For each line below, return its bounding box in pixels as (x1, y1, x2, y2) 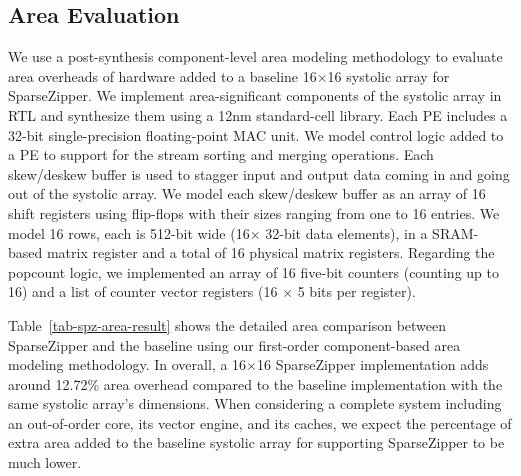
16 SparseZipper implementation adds (256, 354, 489, 375)
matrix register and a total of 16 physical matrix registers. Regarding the (46, 242, 495, 263)
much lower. (8, 452, 82, 473)
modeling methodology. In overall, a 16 (8, 354, 247, 375)
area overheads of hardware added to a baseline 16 (8, 65, 317, 86)
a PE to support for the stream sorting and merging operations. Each (8, 144, 434, 165)
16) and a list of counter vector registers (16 (8, 281, 278, 302)
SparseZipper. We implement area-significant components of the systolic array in (8, 85, 502, 106)
